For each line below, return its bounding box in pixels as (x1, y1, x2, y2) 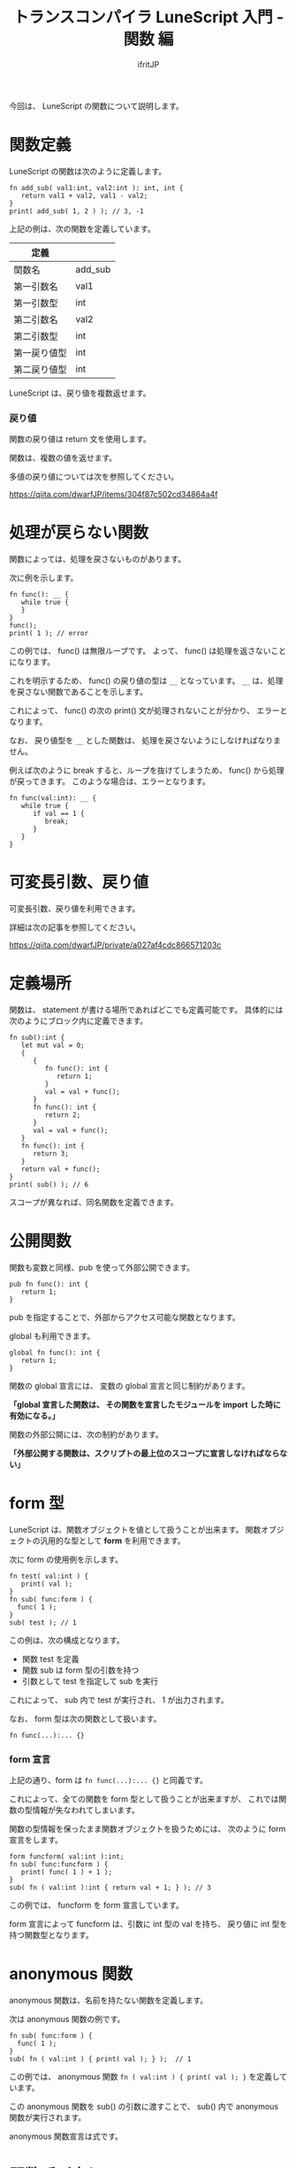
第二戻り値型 (13, 363, 68, 375)
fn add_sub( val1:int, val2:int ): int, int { (9, 183, 184, 192)
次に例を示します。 (9, 573, 79, 583)
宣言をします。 (9, 1834, 64, 1845)
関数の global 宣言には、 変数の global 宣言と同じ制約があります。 (9, 1380, 250, 1391)
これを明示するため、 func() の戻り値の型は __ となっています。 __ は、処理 (9, 675, 284, 686)
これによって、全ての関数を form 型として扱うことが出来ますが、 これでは (9, 1794, 279, 1804)
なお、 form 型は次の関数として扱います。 (9, 1713, 162, 1724)
